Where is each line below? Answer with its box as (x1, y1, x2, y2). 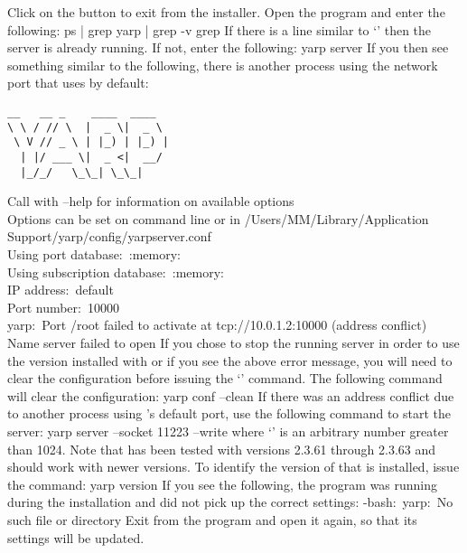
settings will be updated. (7, 528, 145, 547)
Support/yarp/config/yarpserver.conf (7, 227, 211, 246)
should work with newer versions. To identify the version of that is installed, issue (7, 457, 460, 476)
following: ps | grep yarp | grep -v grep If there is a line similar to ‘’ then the (7, 20, 432, 39)
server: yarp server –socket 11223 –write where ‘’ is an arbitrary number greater (7, 421, 449, 440)
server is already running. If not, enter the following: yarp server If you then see (7, 38, 449, 57)
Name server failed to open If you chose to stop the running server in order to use (7, 333, 460, 351)
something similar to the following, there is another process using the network (7, 55, 438, 74)
